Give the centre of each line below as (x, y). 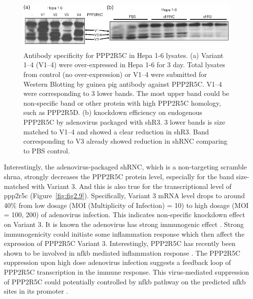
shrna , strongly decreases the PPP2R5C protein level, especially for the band (119, 176)
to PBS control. (47, 150)
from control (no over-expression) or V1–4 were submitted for (115, 74)
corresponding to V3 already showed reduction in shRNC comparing (126, 141)
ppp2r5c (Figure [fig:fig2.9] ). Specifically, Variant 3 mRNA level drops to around (125, 196)
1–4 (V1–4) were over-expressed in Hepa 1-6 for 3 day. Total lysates (124, 65)
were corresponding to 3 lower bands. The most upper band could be (126, 93)
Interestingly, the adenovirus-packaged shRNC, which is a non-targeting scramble (126, 167)
